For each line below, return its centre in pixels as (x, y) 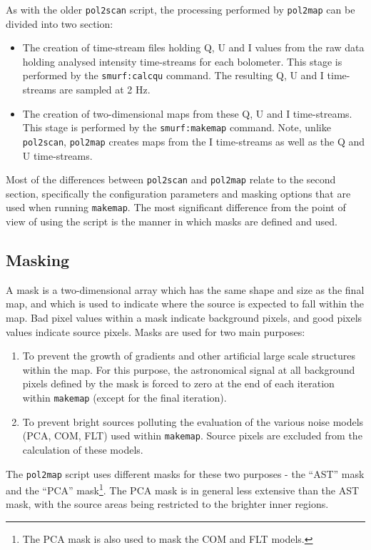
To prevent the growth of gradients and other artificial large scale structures (189, 356)
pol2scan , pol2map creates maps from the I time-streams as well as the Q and (194, 141)
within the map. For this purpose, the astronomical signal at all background (189, 369)
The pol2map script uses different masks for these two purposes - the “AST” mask (185, 473)
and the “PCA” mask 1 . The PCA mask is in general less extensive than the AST (183, 489)
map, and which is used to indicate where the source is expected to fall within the (185, 304)
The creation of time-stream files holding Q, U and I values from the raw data (193, 47)
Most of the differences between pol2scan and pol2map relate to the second (171, 179)
